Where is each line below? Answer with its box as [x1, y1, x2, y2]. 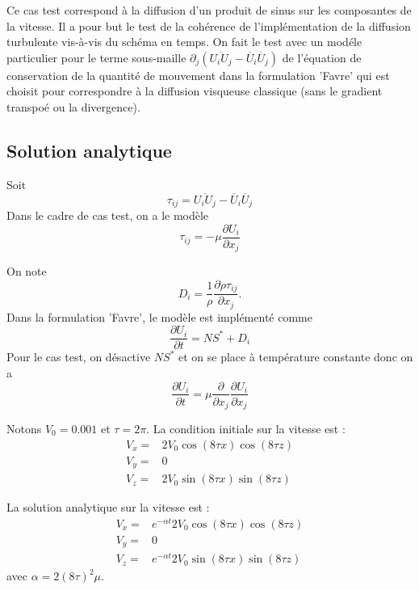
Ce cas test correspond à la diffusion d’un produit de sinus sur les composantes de [6, 2, 412, 18]
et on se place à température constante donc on [178, 348, 413, 365]
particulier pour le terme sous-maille [6, 48, 186, 65]
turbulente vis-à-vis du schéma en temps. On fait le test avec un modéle [6, 33, 362, 50]
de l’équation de [282, 48, 362, 65]
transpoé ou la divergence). [6, 98, 140, 115]
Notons [6, 420, 42, 437]
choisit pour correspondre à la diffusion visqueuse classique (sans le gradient [6, 82, 383, 99]
